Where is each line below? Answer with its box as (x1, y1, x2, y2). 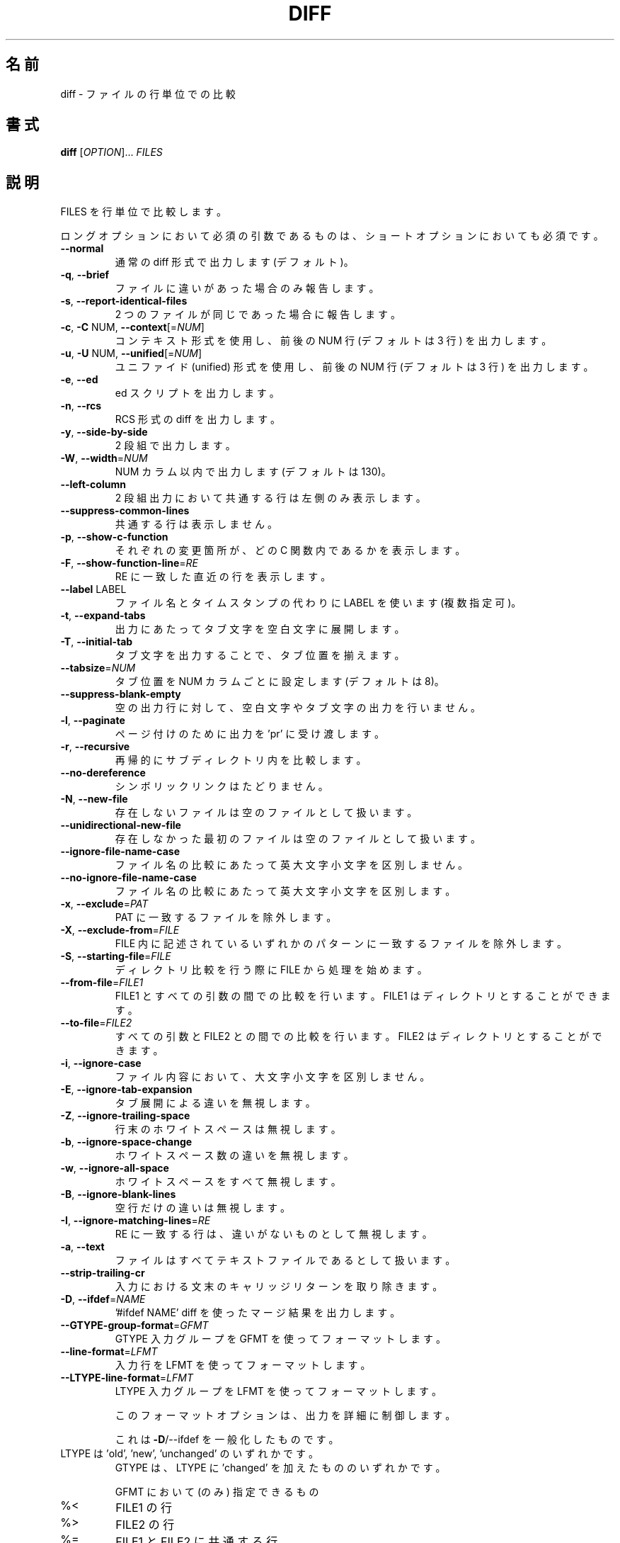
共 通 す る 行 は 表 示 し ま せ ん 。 (115, 518, 278, 531)
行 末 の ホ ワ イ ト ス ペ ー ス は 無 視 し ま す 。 (115, 1123, 341, 1136)
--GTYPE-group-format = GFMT (60, 1319, 209, 1332)
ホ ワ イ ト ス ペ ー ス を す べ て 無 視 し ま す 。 (115, 1175, 341, 1188)
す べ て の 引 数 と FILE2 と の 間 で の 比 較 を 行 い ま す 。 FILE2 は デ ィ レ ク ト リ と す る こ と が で (115, 1030, 602, 1043)
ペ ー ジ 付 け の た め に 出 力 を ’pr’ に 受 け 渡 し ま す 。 (115, 728, 384, 740)
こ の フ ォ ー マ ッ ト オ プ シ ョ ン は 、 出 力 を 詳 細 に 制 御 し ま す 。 (115, 1409, 456, 1422)
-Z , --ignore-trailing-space (60, 1109, 190, 1122)
